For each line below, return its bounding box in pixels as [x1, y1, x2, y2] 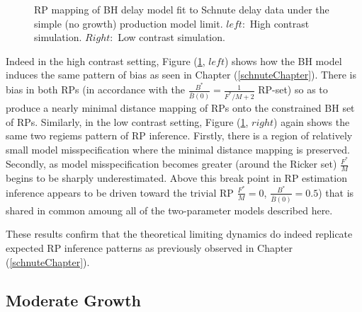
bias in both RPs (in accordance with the [6, 82, 185, 97]
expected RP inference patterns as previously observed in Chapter [6, 241, 293, 255]
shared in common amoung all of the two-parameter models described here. [6, 202, 333, 217]
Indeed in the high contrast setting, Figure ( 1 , [6, 53, 205, 68]
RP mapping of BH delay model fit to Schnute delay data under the [34, 2, 329, 16]
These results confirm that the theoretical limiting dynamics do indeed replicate [6, 226, 353, 241]
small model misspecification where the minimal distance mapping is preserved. [6, 141, 350, 156]
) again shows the [273, 114, 350, 129]
